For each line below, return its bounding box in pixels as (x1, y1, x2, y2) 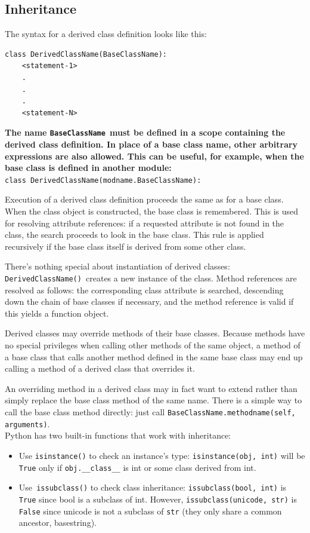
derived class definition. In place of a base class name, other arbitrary (5, 138, 298, 151)
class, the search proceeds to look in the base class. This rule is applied (5, 228, 264, 241)
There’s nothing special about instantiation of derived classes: (5, 260, 230, 272)
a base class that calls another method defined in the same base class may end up (5, 350, 303, 363)
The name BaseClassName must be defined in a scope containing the (5, 126, 286, 139)
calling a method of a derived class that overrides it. (5, 362, 195, 375)
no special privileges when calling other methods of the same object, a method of (5, 339, 300, 351)
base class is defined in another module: (5, 161, 172, 174)
